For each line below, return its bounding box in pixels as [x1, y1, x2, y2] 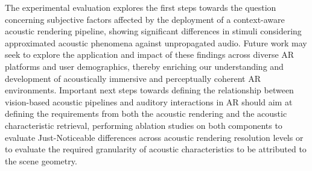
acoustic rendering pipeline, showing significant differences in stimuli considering [5, 25, 302, 37]
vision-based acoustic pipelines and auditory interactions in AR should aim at [5, 95, 293, 108]
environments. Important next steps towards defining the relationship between [5, 84, 294, 96]
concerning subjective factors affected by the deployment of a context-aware [5, 13, 285, 25]
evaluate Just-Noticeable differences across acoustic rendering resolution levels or [5, 131, 304, 143]
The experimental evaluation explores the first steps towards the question [5, 1, 276, 13]
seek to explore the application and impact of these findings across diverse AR [5, 48, 294, 61]
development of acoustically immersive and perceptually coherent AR [5, 72, 261, 84]
